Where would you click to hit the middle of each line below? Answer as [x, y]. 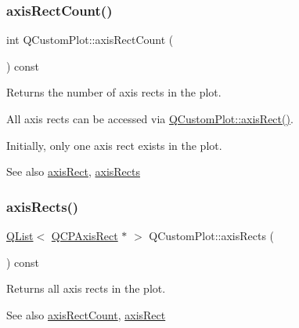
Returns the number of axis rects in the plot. [114, 92]
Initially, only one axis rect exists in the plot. [114, 145]
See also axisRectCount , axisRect [86, 314]
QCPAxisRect [85, 235]
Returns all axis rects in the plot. [86, 288]
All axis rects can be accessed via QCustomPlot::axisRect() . [150, 118]
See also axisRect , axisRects [74, 171]
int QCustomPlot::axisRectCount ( [90, 40]
